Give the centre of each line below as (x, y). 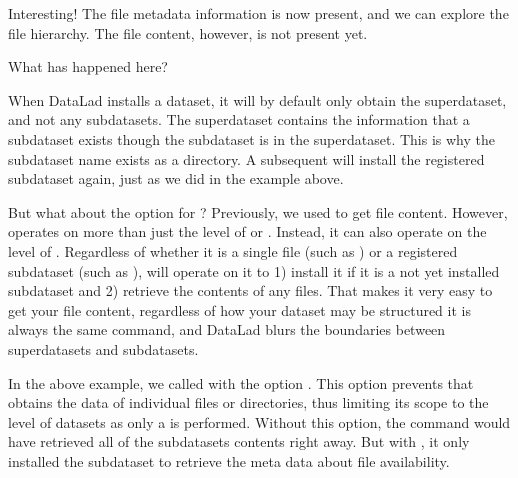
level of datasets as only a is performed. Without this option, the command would (259, 421)
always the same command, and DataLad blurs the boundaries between (227, 329)
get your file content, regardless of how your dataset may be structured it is (239, 309)
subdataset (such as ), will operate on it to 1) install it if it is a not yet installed (254, 270)
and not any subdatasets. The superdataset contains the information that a (239, 119)
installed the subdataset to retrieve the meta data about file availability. (229, 460)
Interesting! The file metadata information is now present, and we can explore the (258, 13)
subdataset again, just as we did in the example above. (176, 178)
